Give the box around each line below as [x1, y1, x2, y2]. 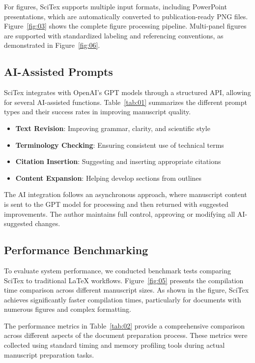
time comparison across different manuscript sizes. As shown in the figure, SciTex [4, 285, 249, 295]
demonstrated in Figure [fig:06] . [4, 40, 100, 50]
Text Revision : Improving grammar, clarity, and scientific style [15, 123, 210, 133]
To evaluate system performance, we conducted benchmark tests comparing [4, 265, 231, 275]
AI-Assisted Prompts [4, 64, 113, 79]
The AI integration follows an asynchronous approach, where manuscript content [4, 189, 247, 199]
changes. [35, 218, 60, 229]
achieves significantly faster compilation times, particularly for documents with [4, 294, 241, 304]
